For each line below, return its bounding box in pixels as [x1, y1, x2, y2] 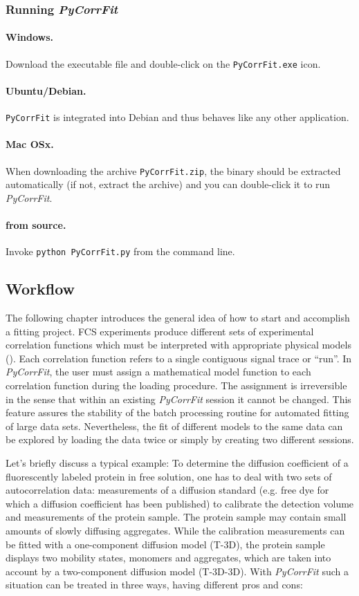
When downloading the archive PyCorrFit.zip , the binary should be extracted [6, 163, 341, 178]
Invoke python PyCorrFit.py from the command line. [6, 244, 235, 259]
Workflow [6, 278, 75, 299]
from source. [6, 217, 66, 232]
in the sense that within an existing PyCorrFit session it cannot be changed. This [6, 391, 351, 406]
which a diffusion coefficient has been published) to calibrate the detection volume [6, 496, 354, 510]
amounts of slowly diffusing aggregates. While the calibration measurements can [6, 523, 345, 537]
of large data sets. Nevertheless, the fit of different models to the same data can [6, 418, 343, 433]
